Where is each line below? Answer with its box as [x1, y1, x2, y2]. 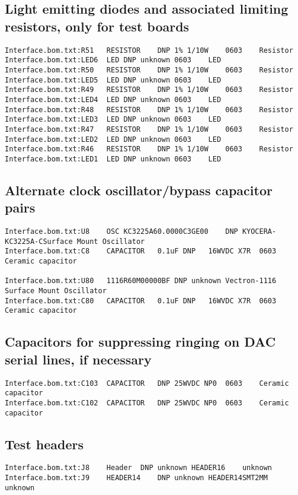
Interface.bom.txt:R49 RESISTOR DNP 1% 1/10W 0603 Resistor [5, 85, 293, 94]
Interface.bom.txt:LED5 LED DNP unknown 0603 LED [5, 75, 222, 84]
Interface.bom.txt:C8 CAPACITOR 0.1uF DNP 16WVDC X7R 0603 [5, 247, 277, 256]
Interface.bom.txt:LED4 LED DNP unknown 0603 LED [5, 95, 222, 104]
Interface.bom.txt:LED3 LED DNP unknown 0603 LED [5, 115, 222, 124]
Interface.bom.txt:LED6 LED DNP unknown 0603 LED [5, 56, 222, 65]
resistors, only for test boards [5, 17, 190, 35]
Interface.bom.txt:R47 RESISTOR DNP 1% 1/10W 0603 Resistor [5, 125, 293, 134]
